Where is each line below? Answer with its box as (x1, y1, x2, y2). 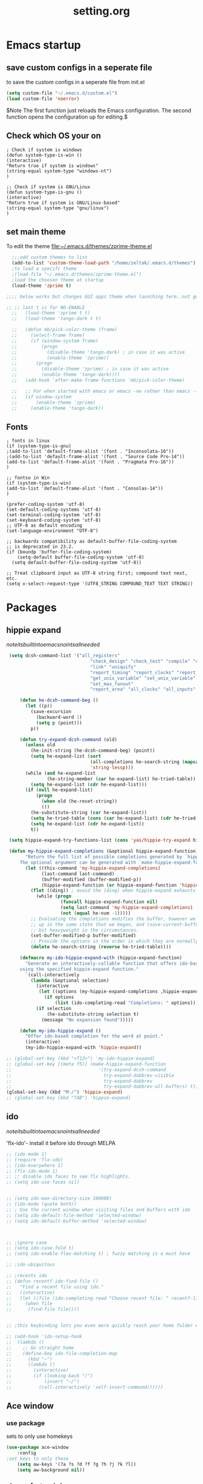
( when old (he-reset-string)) (41, 798, 118, 804)
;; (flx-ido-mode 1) (6, 1168, 59, 1174)
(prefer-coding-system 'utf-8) (6, 501, 85, 508)
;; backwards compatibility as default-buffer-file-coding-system (6, 539, 177, 545)
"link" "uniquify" (89, 664, 137, 670)
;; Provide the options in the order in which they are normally (30, 938, 199, 945)
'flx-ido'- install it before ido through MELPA (6, 1139, 116, 1146)
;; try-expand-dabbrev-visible (6, 1072, 174, 1079)
